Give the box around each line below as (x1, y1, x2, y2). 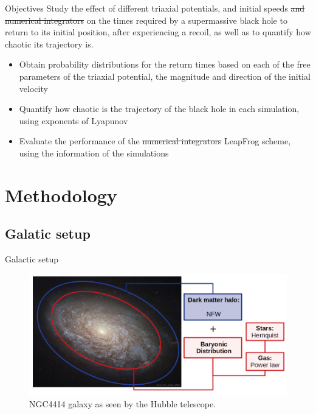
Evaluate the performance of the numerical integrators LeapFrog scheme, (19, 135, 291, 147)
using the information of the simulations (19, 146, 169, 159)
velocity (19, 82, 48, 94)
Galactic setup (5, 253, 59, 265)
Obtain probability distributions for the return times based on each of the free (19, 58, 311, 71)
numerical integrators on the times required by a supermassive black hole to (5, 13, 287, 26)
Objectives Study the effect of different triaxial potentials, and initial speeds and (5, 2, 305, 14)
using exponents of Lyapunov (19, 114, 128, 127)
